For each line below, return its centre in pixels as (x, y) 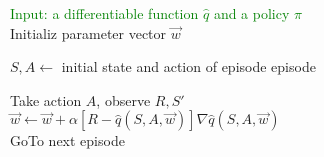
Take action (46, 99)
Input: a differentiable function (104, 13)
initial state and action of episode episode (188, 66)
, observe (123, 99)
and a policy (251, 13)
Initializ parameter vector (88, 32)
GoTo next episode (67, 140)
